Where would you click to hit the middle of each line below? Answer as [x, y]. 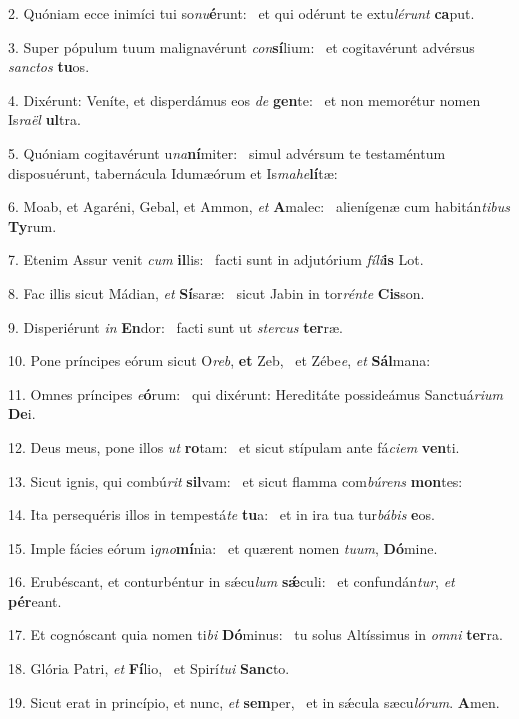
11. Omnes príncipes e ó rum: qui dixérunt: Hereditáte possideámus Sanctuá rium [256, 393]
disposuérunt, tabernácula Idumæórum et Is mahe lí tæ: [173, 172]
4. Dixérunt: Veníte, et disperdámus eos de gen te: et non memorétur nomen [244, 99]
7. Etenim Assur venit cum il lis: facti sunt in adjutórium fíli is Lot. [216, 259]
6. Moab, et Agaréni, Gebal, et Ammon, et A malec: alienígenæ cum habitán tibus [259, 206]
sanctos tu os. [49, 66]
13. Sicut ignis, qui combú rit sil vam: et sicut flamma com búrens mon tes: [235, 480]
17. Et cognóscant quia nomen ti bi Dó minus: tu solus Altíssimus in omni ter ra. [255, 634]
